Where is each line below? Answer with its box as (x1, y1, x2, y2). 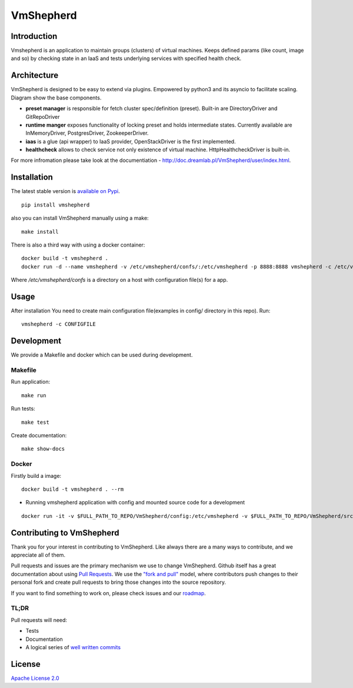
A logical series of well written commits (25, 643, 121, 650)
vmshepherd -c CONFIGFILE (21, 321, 96, 328)
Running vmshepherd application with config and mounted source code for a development (25, 499, 245, 506)
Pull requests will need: (11, 616, 68, 623)
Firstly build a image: (11, 472, 62, 479)
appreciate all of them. (11, 551, 66, 559)
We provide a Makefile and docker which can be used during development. (11, 351, 193, 358)
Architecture (11, 71, 59, 81)
